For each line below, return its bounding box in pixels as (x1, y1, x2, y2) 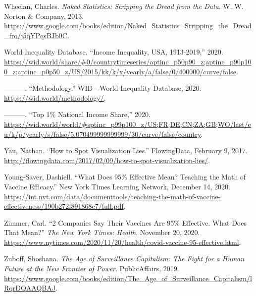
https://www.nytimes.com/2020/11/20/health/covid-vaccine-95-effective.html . (4, 237, 241, 247)
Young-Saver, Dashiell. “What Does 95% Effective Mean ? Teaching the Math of (4, 172, 246, 182)
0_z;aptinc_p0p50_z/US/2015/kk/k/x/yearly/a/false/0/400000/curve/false (4, 66, 236, 76)
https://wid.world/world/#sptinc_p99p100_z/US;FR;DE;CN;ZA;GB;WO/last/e (4, 118, 251, 129)
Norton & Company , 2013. (4, 10, 84, 21)
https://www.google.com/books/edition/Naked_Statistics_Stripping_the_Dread (4, 20, 252, 31)
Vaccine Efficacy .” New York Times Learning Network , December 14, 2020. (4, 181, 230, 191)
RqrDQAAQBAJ (4, 283, 55, 293)
